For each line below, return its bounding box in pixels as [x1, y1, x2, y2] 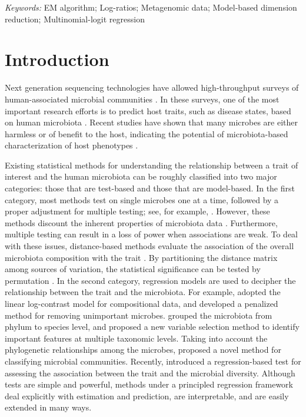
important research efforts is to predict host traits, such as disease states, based [5, 104, 291, 117]
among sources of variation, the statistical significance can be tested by [5, 263, 261, 275]
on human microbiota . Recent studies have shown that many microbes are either [5, 116, 298, 128]
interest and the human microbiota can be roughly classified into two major [5, 170, 277, 183]
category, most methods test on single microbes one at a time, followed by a [5, 193, 279, 206]
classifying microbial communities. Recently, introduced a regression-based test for [5, 355, 301, 367]
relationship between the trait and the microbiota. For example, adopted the [5, 286, 281, 298]
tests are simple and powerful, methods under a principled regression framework [5, 378, 293, 390]
